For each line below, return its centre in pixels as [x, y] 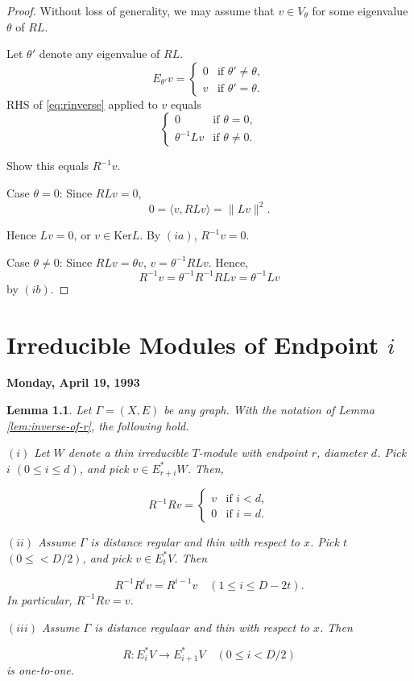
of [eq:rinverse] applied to [95, 104]
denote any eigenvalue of [99, 54]
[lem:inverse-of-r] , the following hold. [98, 425]
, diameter [342, 453]
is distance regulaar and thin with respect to [202, 627]
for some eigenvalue [360, 10]
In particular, [39, 599]
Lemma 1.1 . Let [49, 410]
